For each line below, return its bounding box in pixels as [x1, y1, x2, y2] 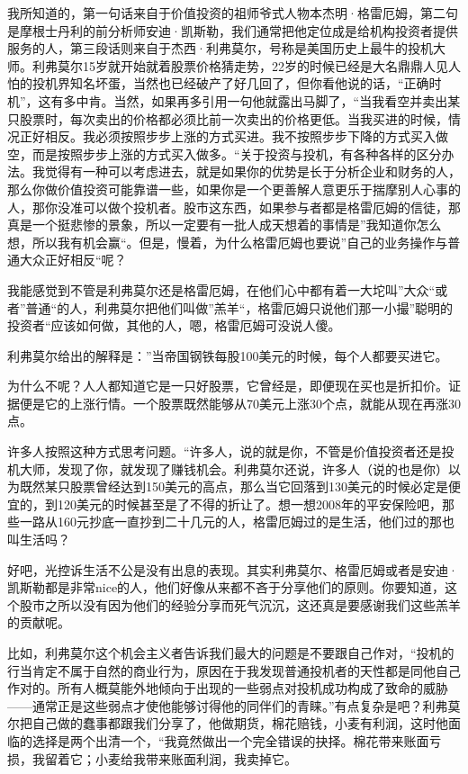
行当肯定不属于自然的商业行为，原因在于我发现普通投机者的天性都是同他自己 [7, 661, 461, 679]
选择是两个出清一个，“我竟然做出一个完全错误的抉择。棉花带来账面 [31, 731, 429, 750]
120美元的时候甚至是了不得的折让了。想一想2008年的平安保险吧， [57, 494, 442, 513]
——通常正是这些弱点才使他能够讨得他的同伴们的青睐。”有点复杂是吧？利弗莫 [7, 696, 461, 715]
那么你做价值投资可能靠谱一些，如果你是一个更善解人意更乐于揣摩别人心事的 [7, 179, 461, 198]
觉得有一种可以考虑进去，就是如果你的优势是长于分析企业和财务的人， [44, 162, 461, 181]
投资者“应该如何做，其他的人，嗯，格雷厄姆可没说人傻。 [7, 316, 341, 335]
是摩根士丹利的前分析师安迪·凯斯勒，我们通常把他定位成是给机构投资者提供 [7, 21, 458, 40]
